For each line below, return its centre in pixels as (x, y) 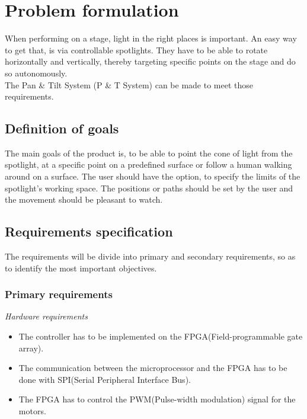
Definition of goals (62, 128)
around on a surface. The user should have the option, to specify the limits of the (153, 176)
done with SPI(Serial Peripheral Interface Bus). (105, 379)
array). (31, 348)
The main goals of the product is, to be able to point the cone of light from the (149, 153)
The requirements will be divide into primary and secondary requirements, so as (150, 256)
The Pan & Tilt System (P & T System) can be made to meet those (129, 84)
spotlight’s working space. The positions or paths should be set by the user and (149, 188)
